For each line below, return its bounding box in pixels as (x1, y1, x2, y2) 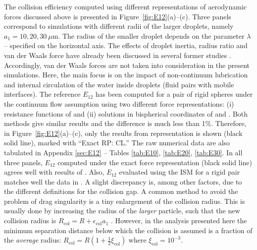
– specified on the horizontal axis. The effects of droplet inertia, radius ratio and (4, 40, 248, 51)
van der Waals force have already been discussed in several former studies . (4, 50, 231, 60)
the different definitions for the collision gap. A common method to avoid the (4, 186, 238, 196)
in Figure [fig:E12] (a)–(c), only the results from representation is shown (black (4, 127, 243, 138)
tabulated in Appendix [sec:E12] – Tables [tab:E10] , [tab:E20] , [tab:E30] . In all (4, 147, 243, 157)
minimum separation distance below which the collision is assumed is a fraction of (4, 225, 253, 235)
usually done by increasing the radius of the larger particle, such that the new (4, 205, 240, 216)
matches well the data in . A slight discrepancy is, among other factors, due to (4, 176, 242, 187)
